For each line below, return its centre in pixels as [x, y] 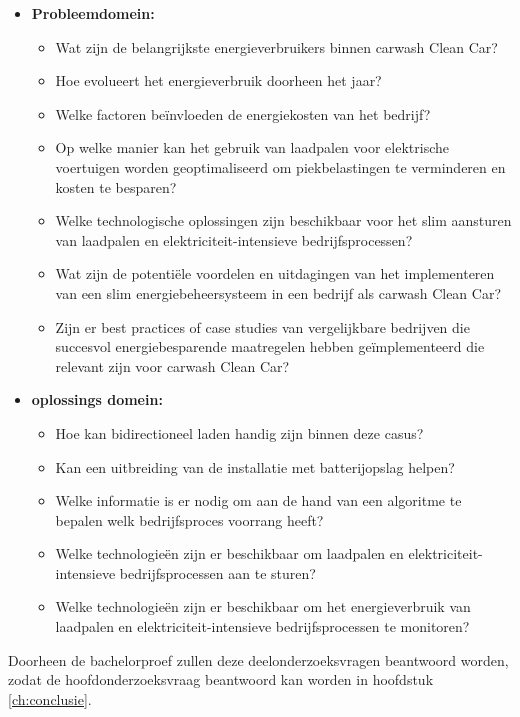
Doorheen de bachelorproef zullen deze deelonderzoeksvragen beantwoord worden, [258, 659]
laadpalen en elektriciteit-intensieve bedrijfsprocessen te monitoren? [262, 626]
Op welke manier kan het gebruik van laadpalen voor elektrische [252, 147]
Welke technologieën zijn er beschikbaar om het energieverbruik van [263, 606]
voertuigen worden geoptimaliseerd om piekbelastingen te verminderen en [280, 166]
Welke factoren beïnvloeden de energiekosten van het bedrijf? [243, 113]
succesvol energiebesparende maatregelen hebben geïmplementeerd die [270, 346]
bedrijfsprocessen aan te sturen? [217, 572]
